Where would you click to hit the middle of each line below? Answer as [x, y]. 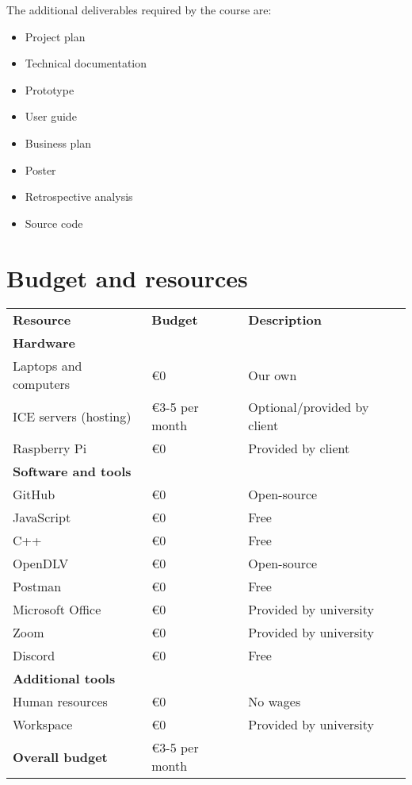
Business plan [58, 142]
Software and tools [72, 471]
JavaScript [42, 518]
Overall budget [60, 756]
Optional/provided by [309, 407]
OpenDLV [41, 564]
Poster [40, 169]
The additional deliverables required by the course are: [139, 10]
